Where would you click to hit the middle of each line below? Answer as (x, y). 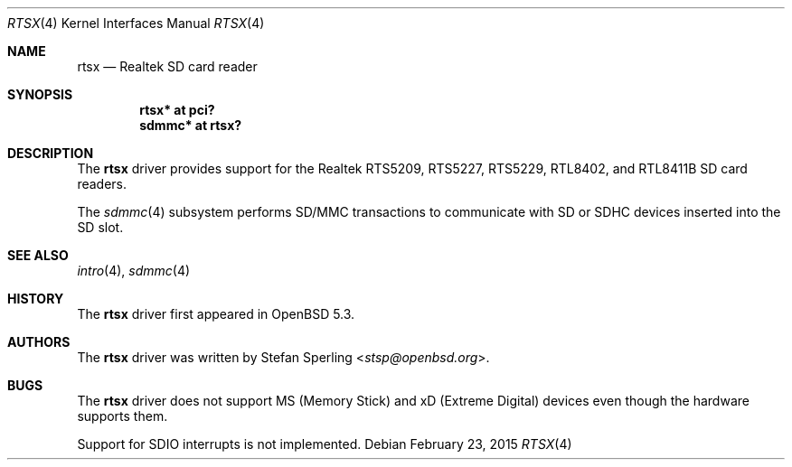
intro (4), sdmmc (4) (134, 271)
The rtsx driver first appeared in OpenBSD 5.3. (216, 314)
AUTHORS (39, 342)
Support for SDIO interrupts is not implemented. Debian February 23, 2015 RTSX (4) (325, 444)
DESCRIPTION (51, 153)
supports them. (123, 416)
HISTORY (36, 299)
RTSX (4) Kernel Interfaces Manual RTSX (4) (136, 23)
